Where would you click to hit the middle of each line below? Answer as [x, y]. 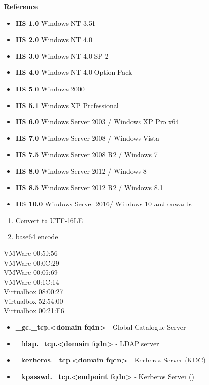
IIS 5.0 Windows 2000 [50, 88]
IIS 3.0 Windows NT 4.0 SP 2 [62, 56]
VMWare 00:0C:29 [32, 262]
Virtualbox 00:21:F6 [34, 310]
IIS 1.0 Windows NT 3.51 [55, 23]
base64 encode [37, 237]
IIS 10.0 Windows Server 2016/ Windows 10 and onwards [104, 204]
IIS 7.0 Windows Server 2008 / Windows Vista [87, 138]
